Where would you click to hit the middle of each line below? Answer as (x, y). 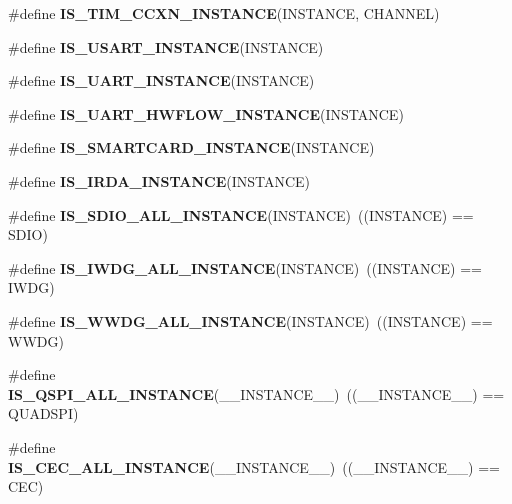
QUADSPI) (43, 413)
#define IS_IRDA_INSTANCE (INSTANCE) (159, 180)
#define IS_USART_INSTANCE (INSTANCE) (166, 46)
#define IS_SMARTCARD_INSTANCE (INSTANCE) (191, 147)
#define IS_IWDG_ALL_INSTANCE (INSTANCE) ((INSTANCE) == (245, 267)
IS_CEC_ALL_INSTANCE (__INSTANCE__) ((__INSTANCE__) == (254, 466)
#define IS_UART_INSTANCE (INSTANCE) (161, 80)
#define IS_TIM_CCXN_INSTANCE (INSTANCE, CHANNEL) (224, 13)
